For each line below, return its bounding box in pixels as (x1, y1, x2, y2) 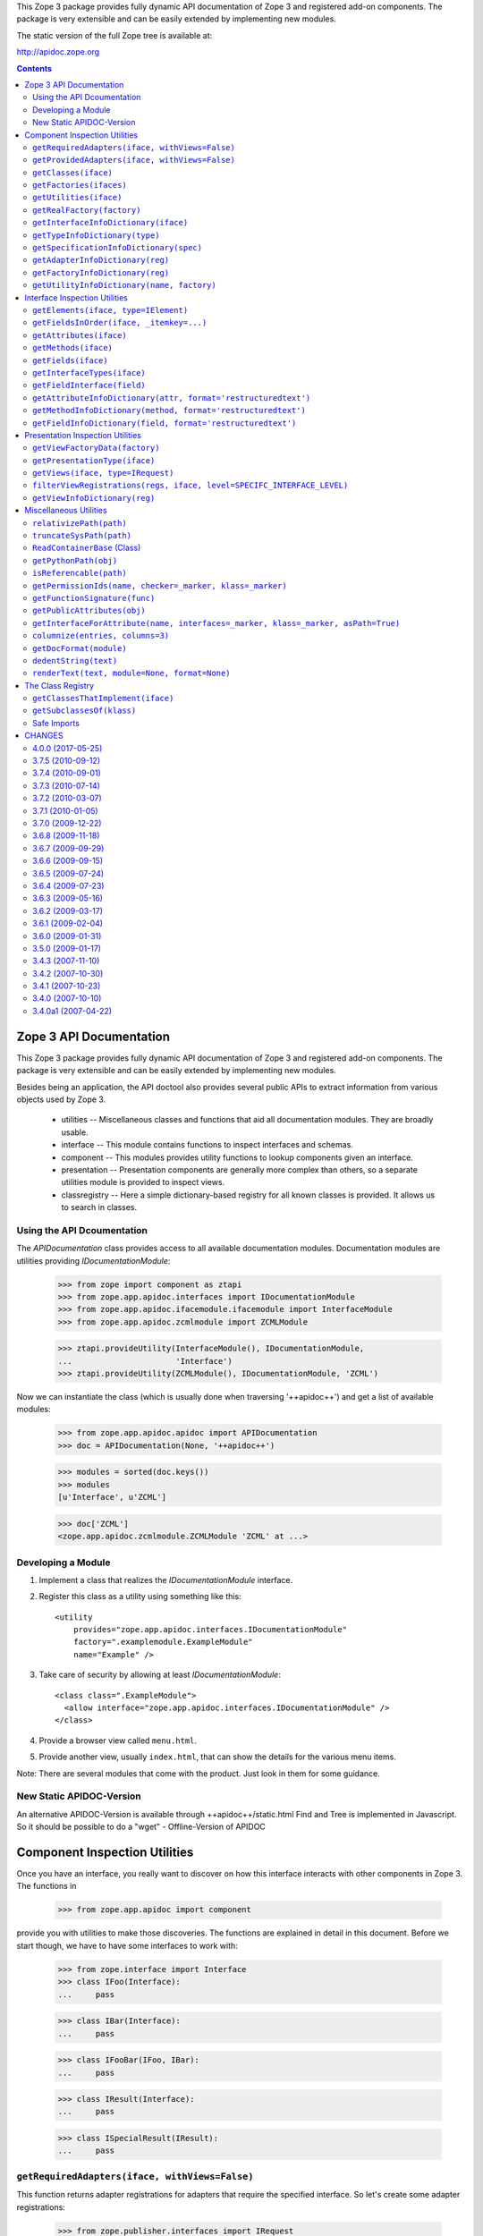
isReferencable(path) (32, 568, 127, 579)
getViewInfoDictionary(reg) (32, 493, 156, 503)
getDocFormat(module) (32, 643, 127, 653)
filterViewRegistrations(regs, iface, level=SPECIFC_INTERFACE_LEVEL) (32, 480, 349, 491)
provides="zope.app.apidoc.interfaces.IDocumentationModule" (72, 1624, 348, 1635)
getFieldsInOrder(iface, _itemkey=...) (32, 318, 208, 328)
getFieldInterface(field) (32, 380, 147, 391)
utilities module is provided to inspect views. (61, 1177, 225, 1188)
